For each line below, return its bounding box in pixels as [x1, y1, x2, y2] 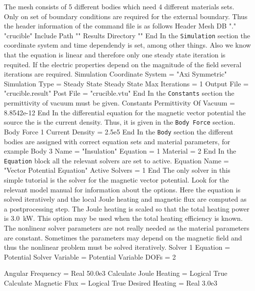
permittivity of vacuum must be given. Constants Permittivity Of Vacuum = [4, 98, 235, 108]
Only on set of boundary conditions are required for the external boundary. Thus [4, 11, 248, 21]
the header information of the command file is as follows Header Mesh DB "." [4, 21, 236, 31]
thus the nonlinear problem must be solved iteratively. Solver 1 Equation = [4, 242, 230, 252]
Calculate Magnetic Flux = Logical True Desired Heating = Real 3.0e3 [4, 277, 217, 288]
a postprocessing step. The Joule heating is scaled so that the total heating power [4, 203, 250, 213]
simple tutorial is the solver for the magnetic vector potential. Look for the [4, 175, 229, 185]
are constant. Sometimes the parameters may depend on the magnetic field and [4, 232, 242, 242]
